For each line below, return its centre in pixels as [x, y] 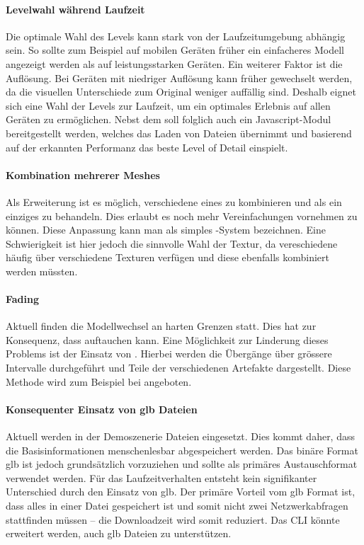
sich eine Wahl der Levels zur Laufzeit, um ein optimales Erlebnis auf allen [168, 105]
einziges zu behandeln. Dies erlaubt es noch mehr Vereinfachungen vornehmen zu [182, 216]
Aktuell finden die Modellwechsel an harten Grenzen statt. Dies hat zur [161, 326]
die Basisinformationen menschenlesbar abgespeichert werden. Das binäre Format [182, 450]
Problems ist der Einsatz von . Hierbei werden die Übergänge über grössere [169, 354]
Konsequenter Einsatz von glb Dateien [102, 409]
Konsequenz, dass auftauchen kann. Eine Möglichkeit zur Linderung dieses [167, 339]
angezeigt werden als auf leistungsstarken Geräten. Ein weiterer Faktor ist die [174, 63]
